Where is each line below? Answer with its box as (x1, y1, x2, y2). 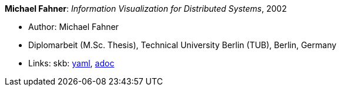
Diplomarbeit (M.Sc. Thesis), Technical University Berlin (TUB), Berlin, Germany (28, 40, 337, 50)
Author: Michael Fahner (28, 22, 119, 32)
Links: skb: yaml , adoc (28, 58, 115, 68)
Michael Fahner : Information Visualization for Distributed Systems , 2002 (5, 4, 287, 14)
